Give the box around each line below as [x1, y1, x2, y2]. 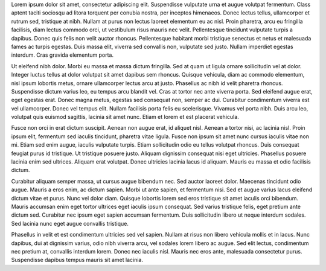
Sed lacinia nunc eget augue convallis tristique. [11, 220, 129, 227]
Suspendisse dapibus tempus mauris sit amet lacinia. [11, 257, 143, 264]
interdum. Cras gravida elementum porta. [11, 51, 114, 59]
